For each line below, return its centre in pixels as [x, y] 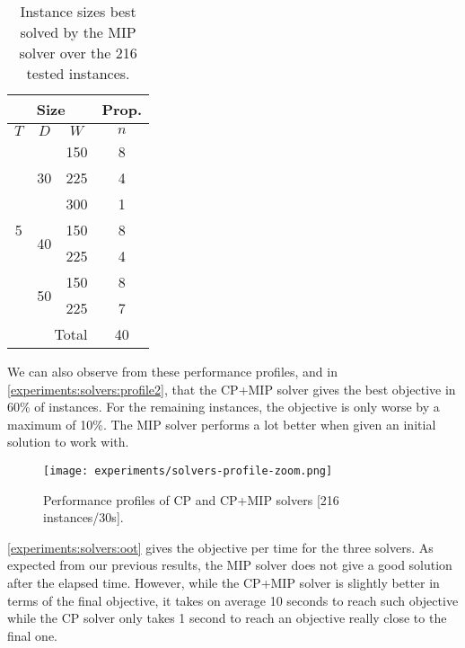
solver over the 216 [78, 53]
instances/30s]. [83, 517]
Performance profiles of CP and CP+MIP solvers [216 [191, 499]
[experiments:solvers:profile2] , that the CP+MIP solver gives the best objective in [232, 389]
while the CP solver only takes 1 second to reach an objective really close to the [227, 618]
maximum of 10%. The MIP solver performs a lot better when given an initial [222, 424]
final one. [33, 635]
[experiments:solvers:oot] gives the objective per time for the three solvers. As [220, 547]
